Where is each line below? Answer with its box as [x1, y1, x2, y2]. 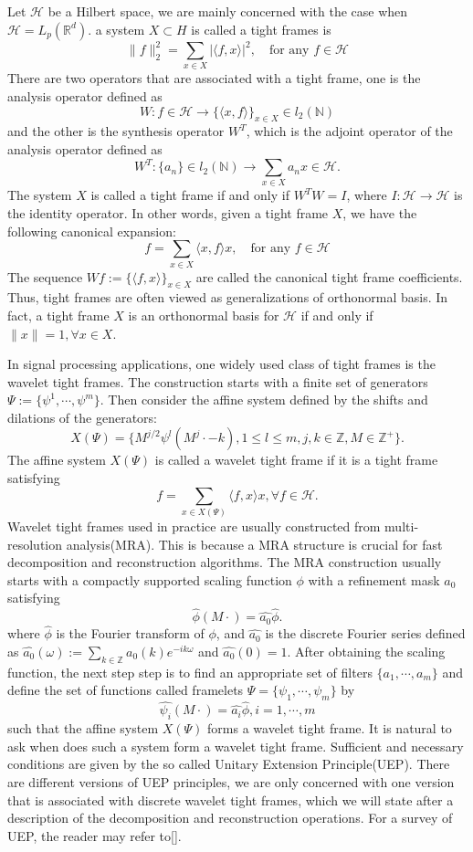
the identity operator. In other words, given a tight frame [7, 204, 329, 223]
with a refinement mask [308, 570, 440, 589]
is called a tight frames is [191, 19, 331, 38]
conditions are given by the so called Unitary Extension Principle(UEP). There [7, 754, 450, 773]
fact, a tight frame [7, 305, 110, 324]
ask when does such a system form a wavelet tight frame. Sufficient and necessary [7, 736, 464, 755]
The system [7, 185, 72, 205]
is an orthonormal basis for [128, 305, 279, 324]
